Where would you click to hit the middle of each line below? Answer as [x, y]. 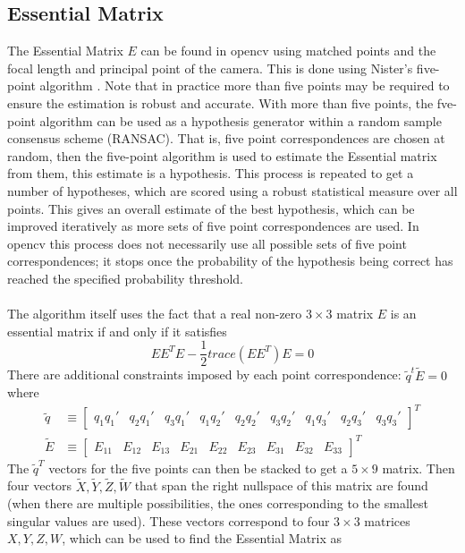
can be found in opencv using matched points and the [288, 51]
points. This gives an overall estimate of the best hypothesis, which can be [211, 208]
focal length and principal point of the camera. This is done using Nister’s [210, 68]
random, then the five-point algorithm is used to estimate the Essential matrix [222, 155]
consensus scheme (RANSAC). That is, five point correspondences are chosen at [226, 138]
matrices [387, 520]
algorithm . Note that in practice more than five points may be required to [245, 85]
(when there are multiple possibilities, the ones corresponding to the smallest [218, 503]
